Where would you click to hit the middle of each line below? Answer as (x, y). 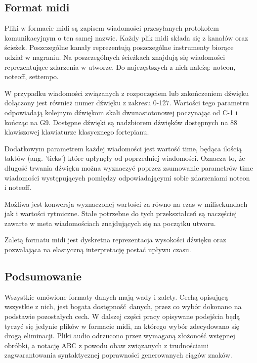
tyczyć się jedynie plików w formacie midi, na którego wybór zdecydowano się (122, 326)
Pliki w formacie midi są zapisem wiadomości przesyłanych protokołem (112, 28)
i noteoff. (18, 187)
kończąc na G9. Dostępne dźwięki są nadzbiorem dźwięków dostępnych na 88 (121, 122)
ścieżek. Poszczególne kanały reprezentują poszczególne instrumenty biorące (119, 47)
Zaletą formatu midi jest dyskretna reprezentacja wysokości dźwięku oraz (115, 240)
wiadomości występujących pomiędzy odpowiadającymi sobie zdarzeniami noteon (127, 177)
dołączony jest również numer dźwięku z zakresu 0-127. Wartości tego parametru (127, 103)
